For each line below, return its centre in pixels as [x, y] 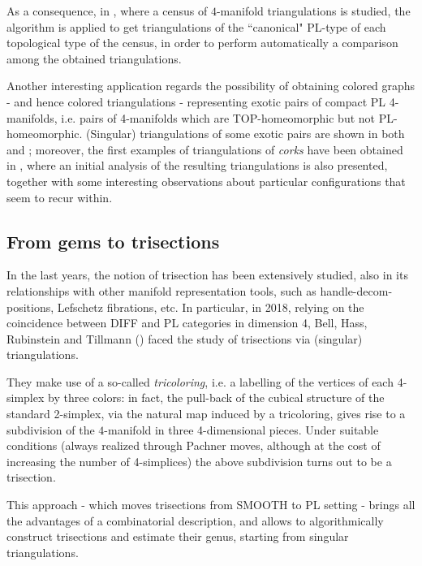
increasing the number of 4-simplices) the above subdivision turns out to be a [199, 461]
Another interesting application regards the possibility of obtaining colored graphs [211, 86]
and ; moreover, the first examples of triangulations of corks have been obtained [205, 149]
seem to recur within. [60, 197]
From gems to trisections [113, 241]
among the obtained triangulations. [94, 58]
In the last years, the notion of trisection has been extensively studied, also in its [207, 275]
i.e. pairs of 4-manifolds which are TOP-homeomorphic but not [218, 117]
